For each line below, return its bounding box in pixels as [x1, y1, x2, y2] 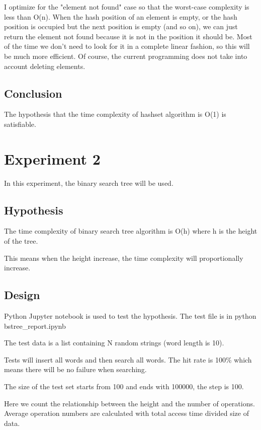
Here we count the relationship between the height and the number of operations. [4, 398, 255, 408]
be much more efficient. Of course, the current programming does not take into [4, 50, 247, 61]
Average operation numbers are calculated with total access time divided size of [4, 408, 249, 418]
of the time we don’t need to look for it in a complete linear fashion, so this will [4, 41, 250, 51]
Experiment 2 [4, 148, 101, 169]
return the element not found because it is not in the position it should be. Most [4, 31, 252, 41]
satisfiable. [4, 118, 36, 129]
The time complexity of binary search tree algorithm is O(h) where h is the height [4, 226, 257, 236]
